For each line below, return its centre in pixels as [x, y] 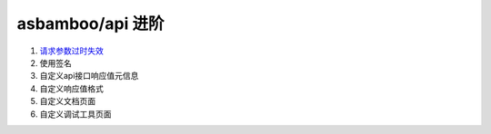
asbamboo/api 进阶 [90, 24]
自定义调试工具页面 [75, 114]
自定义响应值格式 [71, 88]
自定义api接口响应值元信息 [89, 76]
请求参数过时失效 [71, 51]
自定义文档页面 [67, 101]
